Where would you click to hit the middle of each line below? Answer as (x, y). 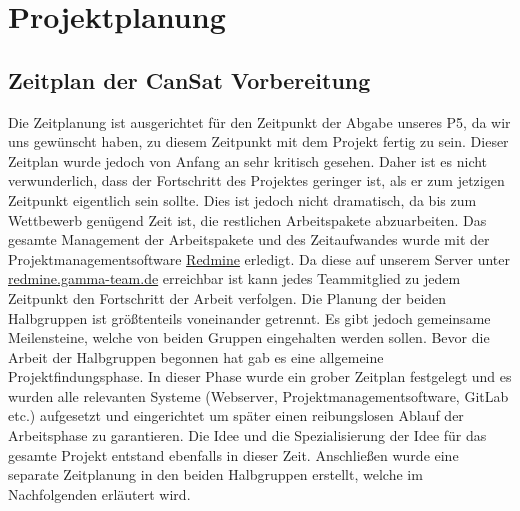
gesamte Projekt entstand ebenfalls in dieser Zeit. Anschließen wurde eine (233, 454)
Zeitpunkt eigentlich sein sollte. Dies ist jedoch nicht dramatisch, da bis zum (242, 199)
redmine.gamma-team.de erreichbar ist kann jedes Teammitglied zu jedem (234, 278)
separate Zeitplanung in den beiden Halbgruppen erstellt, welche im (215, 474)
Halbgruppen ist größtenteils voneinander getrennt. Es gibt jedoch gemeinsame (249, 317)
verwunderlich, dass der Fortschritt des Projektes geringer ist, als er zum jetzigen (256, 180)
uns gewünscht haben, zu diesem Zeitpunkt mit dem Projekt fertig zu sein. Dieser (258, 141)
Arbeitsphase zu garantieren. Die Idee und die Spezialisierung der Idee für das (247, 435)
